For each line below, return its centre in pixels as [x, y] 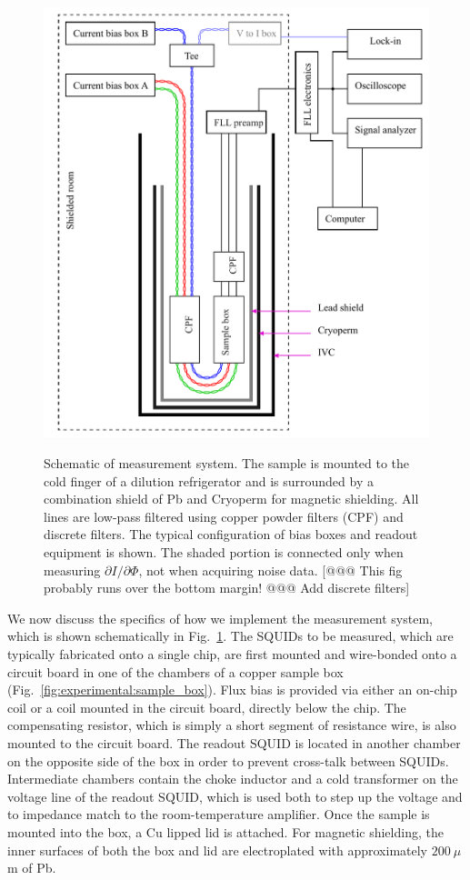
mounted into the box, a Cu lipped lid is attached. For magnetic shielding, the [225, 831]
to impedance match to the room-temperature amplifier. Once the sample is [219, 814]
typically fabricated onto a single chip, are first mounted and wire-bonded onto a [232, 654]
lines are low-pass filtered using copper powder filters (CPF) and [224, 516]
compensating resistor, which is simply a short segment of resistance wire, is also [232, 725]
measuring [72, 570]
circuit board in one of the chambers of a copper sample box [175, 671]
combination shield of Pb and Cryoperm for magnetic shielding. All [231, 499]
